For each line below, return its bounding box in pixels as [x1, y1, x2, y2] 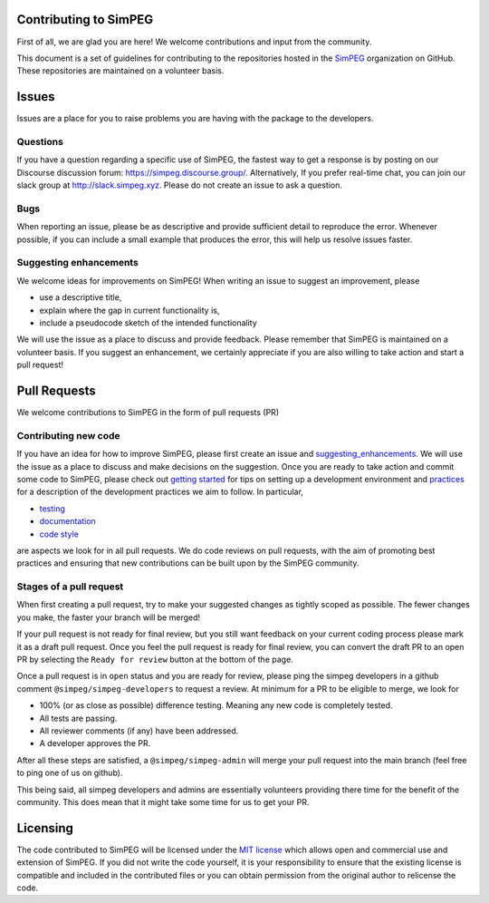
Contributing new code [16, 429, 120, 442]
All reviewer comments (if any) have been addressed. [39, 725, 239, 736]
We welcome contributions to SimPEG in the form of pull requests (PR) [16, 407, 280, 418]
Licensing [16, 820, 74, 836]
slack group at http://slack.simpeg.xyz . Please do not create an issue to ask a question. [16, 180, 343, 190]
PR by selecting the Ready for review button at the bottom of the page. [16, 654, 293, 665]
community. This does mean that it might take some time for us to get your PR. [16, 796, 310, 807]
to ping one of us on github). [16, 767, 123, 779]
